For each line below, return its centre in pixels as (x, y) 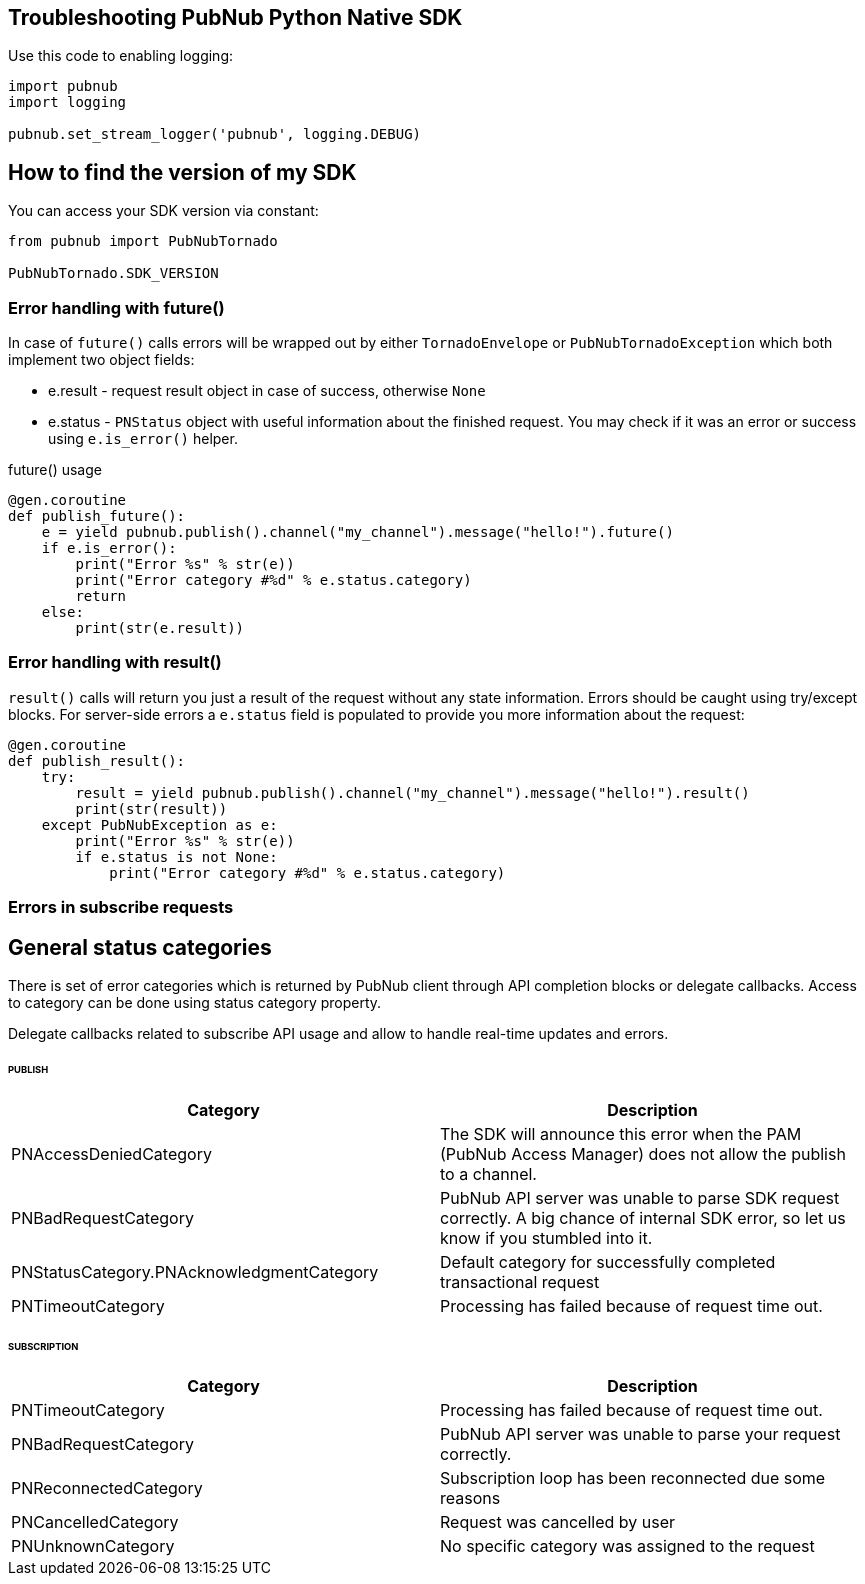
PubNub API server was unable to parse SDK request (640, 1197)
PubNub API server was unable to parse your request (640, 1434)
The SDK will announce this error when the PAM (621, 1133)
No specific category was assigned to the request (627, 1546)
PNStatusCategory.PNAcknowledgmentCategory (195, 1271)
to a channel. (488, 1173)
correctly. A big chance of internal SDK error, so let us (643, 1217)
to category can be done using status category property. (195, 1002)
